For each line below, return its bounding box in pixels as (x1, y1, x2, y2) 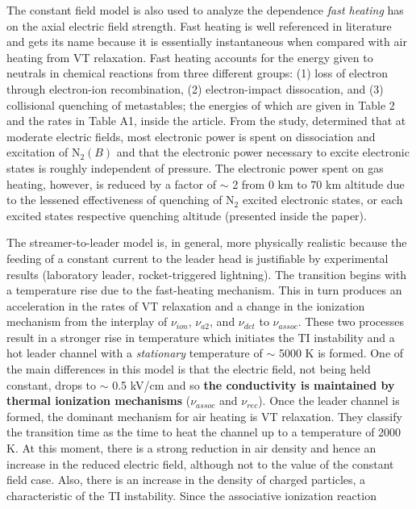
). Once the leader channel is (258, 392, 400, 409)
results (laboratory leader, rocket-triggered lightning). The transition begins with (6, 265, 407, 282)
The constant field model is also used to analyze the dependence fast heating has (6, 2, 404, 18)
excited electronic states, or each (242, 191, 403, 208)
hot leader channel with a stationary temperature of (6, 344, 263, 361)
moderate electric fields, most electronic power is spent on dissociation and (6, 127, 376, 144)
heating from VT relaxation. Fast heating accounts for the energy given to (6, 48, 373, 65)
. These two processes (297, 313, 405, 330)
